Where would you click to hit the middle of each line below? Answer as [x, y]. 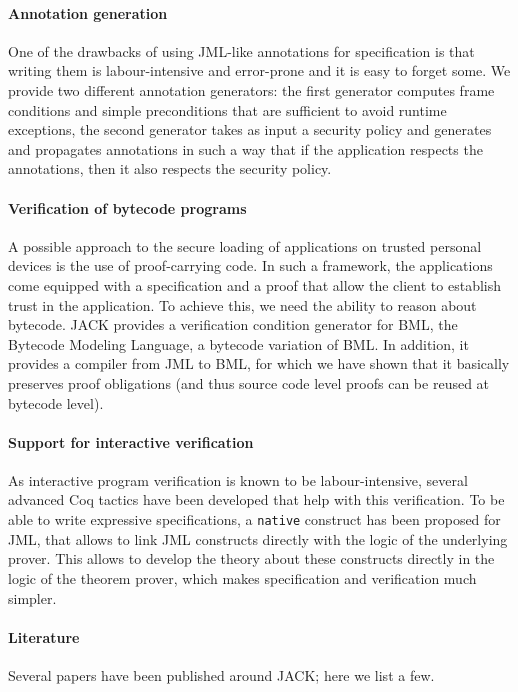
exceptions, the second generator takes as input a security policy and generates [250, 129]
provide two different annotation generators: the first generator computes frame [251, 89]
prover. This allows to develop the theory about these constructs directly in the [251, 558]
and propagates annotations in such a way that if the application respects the [245, 148]
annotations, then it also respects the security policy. [170, 168]
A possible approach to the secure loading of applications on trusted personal [245, 245]
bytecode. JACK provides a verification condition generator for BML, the [233, 324]
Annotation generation [88, 12]
